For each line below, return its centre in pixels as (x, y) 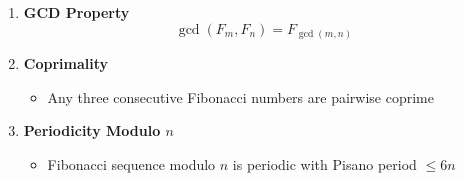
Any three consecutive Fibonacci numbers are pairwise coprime (240, 96)
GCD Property (76, 12)
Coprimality (66, 63)
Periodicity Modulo (92, 130)
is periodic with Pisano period (324, 163)
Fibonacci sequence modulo (131, 163)
